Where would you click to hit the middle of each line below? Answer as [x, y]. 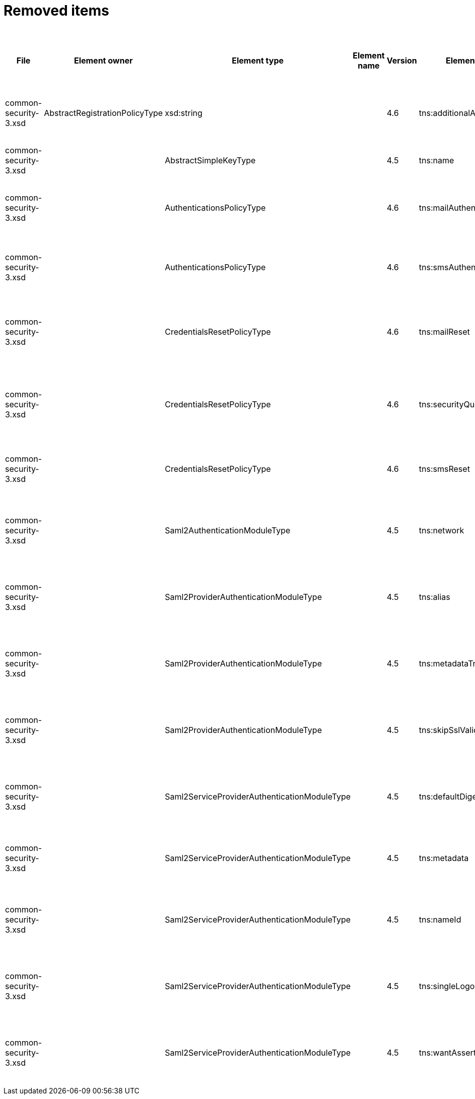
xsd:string [184, 113]
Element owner [103, 60]
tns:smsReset [444, 469]
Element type [258, 60]
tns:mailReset [444, 331]
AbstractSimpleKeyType [210, 160]
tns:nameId [440, 919]
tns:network [442, 530]
